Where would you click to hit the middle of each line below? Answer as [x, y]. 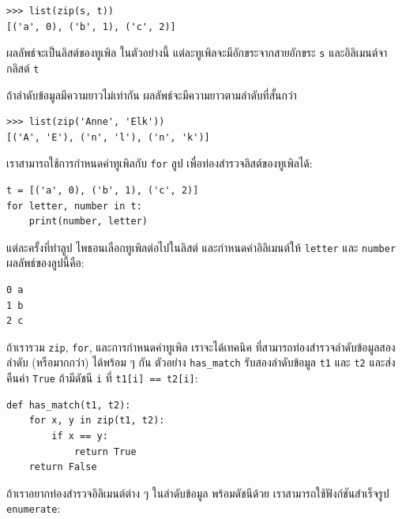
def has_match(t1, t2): [69, 405]
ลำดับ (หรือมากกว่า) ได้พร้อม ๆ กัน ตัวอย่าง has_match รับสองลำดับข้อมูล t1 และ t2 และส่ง [201, 362]
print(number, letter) [88, 222]
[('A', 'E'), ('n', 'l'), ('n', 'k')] [108, 137]
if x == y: [80, 436]
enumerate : [34, 508]
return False [63, 467]
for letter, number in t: [74, 206]
